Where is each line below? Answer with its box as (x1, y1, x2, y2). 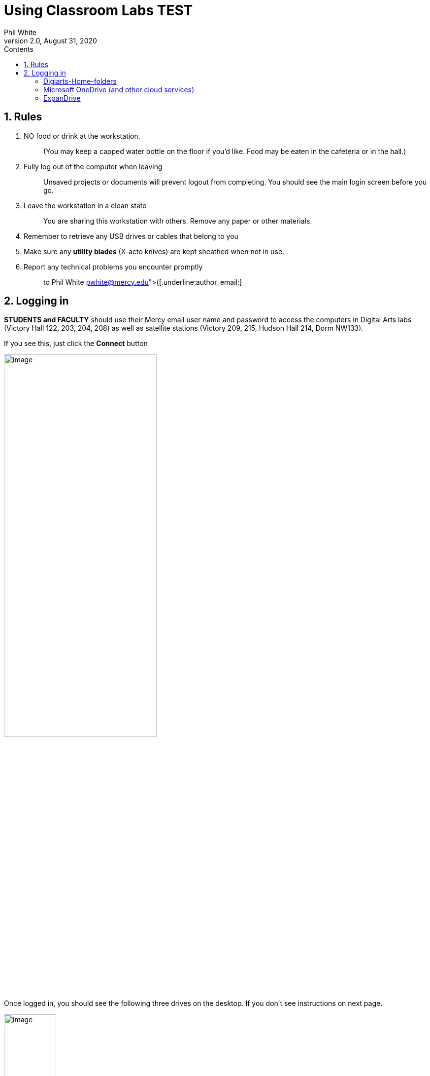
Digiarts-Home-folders (43, 77, 117, 85)
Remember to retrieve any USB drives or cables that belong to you (24, 231, 238, 240)
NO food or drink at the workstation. (24, 131, 140, 140)
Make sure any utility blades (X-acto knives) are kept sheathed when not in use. (24, 247, 285, 256)
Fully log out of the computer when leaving (24, 162, 163, 171)
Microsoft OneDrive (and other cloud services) (43, 85, 195, 94)
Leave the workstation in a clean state (24, 201, 147, 210)
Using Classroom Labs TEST (4, 2, 193, 19)
